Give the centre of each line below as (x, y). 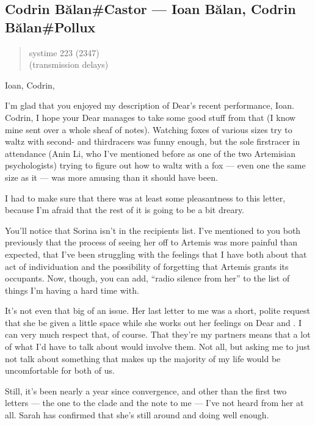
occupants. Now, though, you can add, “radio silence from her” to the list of (147, 278)
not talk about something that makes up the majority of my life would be (143, 358)
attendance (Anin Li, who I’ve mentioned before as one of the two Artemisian (150, 153)
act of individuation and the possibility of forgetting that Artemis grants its (147, 266)
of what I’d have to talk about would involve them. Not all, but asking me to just (158, 347)
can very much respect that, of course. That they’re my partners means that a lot (158, 334)
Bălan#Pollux (50, 27)
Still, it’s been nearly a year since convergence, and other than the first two (146, 390)
